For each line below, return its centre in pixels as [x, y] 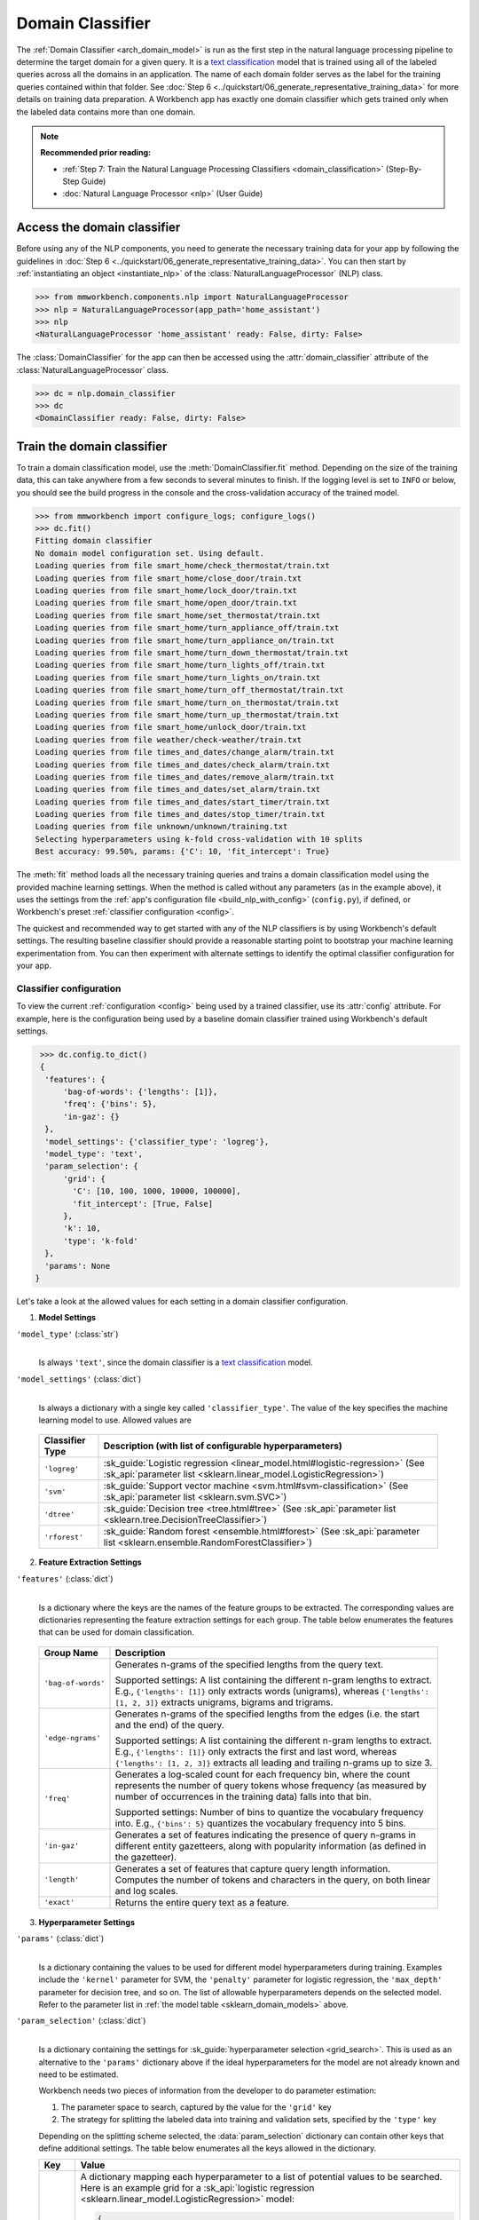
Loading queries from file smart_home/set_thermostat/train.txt [178, 615]
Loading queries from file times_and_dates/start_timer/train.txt [182, 802]
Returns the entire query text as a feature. [202, 1902]
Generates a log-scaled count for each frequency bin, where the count [263, 1774]
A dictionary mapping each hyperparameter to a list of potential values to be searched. [261, 2177]
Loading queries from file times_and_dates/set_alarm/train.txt [178, 789]
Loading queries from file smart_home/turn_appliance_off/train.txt [187, 628]
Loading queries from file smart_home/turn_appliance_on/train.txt [185, 640]
